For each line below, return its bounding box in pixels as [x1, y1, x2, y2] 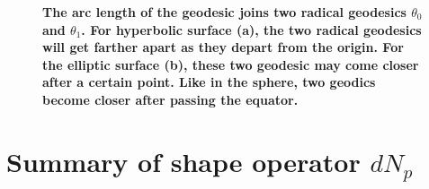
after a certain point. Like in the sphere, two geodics [42, 73, 376, 91]
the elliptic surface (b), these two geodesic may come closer [42, 55, 419, 73]
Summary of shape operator [6, 142, 361, 179]
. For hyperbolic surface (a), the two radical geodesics [81, 20, 422, 39]
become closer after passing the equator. [42, 90, 299, 108]
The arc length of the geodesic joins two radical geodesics [42, 3, 407, 21]
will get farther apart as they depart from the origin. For [42, 38, 404, 56]
